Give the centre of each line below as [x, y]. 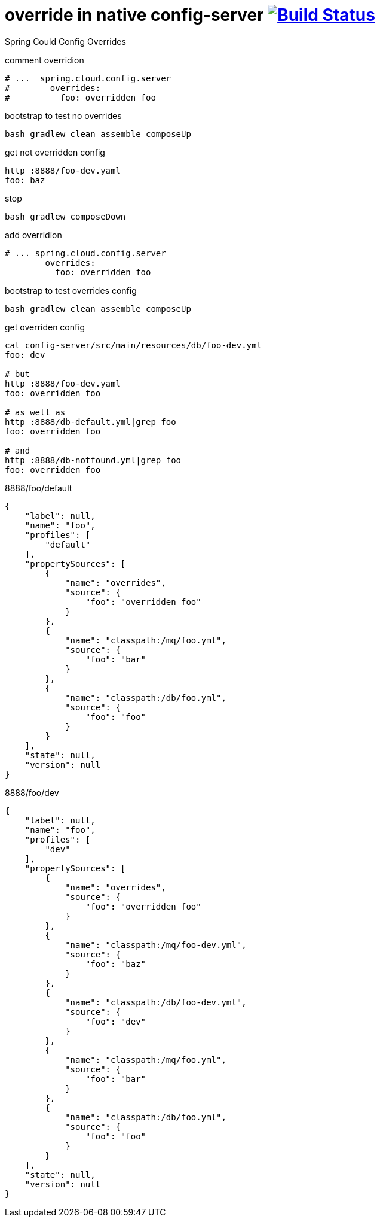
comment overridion [45, 60]
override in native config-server [134, 15]
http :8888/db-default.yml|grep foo [91, 422]
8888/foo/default [39, 488]
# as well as [35, 412]
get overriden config [45, 327]
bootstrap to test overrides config [71, 290]
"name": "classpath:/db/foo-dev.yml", [156, 1002]
